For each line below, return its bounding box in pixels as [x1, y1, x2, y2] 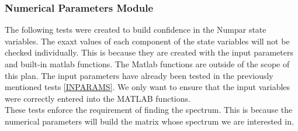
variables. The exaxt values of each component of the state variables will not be [5, 35, 290, 47]
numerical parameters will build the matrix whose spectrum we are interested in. [5, 115, 294, 127]
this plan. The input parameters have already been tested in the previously [5, 69, 273, 81]
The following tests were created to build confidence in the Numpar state [5, 23, 266, 36]
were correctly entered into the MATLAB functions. [5, 92, 190, 104]
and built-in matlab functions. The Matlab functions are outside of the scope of [5, 58, 290, 70]
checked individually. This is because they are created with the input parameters [5, 46, 293, 58]
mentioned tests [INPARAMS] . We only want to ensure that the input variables [5, 81, 290, 93]
